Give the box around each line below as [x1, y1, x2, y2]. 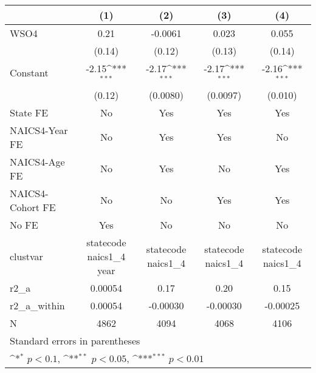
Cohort [10, 200, 39, 214]
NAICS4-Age [10, 154, 65, 169]
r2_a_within [10, 298, 65, 312]
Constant [10, 66, 49, 80]
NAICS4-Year [10, 123, 68, 137]
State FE [10, 105, 49, 119]
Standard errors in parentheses [10, 333, 140, 348]
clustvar [10, 249, 43, 263]
